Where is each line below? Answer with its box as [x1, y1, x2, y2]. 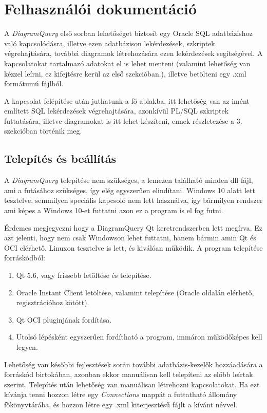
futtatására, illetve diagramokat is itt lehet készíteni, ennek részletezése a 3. [4, 115, 242, 126]
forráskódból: [4, 252, 45, 263]
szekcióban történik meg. [4, 125, 82, 136]
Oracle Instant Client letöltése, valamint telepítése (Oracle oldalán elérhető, [16, 287, 254, 297]
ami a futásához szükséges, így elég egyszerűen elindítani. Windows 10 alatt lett [4, 184, 255, 195]
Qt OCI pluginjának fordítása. [16, 314, 112, 325]
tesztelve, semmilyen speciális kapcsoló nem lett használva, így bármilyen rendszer [4, 195, 263, 205]
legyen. [16, 341, 38, 352]
